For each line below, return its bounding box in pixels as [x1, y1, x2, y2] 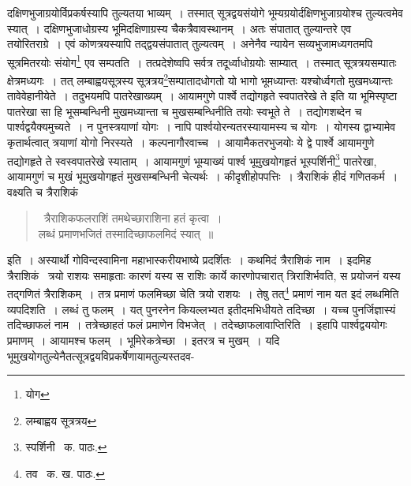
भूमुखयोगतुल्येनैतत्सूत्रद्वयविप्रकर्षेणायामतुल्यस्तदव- [7, 347, 195, 364]
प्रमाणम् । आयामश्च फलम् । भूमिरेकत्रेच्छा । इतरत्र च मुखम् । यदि [7, 331, 280, 348]
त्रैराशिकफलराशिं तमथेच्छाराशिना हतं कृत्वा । [43, 210, 222, 226]
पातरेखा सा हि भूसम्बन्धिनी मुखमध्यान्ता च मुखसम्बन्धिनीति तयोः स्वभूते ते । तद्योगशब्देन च [7, 103, 362, 119]
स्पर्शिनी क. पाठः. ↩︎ [25, 439, 107, 455]
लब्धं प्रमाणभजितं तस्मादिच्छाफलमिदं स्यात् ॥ [38, 225, 214, 241]
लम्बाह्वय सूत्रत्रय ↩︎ [25, 412, 97, 428]
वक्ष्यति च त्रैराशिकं [7, 183, 78, 200]
